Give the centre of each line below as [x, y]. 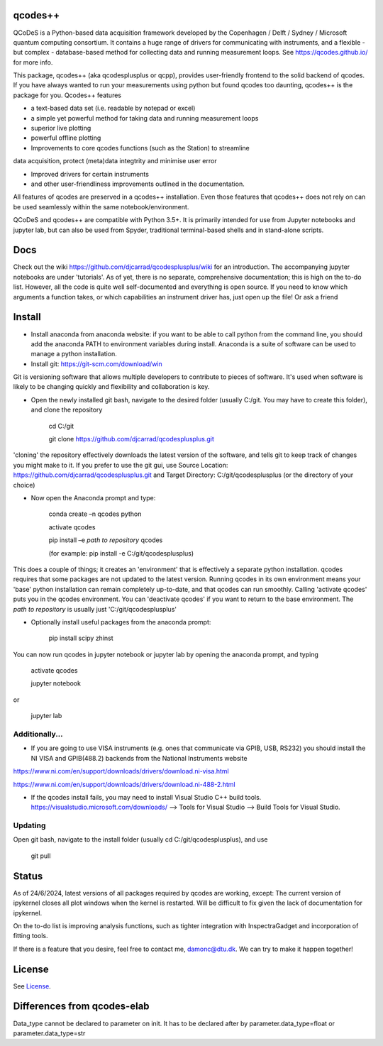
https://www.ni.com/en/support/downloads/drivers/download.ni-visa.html [121, 771]
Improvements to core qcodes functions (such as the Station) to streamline [140, 148]
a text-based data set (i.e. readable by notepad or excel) [113, 108]
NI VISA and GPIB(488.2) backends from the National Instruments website [139, 758]
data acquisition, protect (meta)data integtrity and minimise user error [115, 161]
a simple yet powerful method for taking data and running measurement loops [145, 118]
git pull [41, 856]
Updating [29, 825]
